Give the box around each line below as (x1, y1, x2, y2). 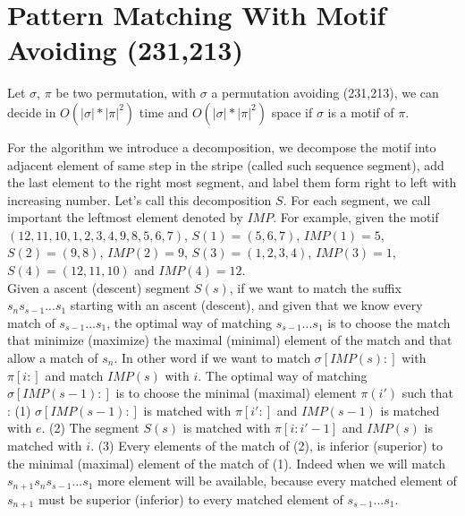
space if (271, 102, 313, 121)
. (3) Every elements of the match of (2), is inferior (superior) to (90, 436, 443, 454)
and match (45, 365, 104, 384)
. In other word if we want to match (114, 348, 311, 367)
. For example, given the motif (273, 208, 439, 227)
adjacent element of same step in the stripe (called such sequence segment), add (7, 155, 444, 174)
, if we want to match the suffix (229, 278, 402, 297)
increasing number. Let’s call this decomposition (7, 190, 272, 209)
